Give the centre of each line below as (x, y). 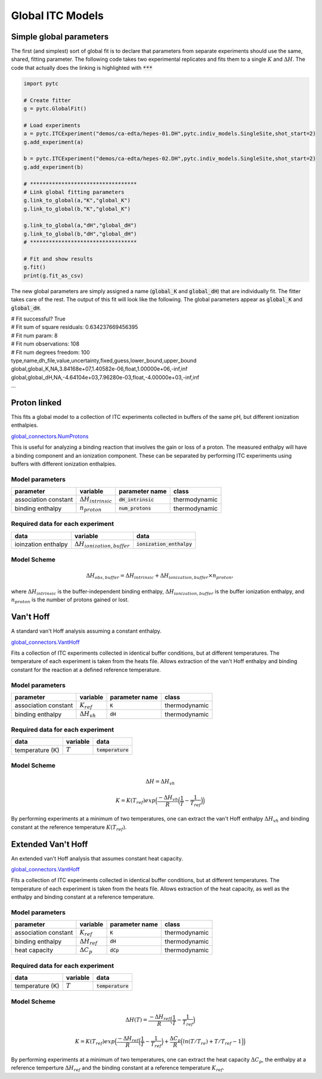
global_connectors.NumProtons (50, 436)
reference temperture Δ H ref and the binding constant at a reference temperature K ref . (118, 1069)
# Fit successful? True (38, 319)
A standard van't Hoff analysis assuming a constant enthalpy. (86, 631)
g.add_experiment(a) (53, 142)
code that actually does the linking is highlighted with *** (82, 67)
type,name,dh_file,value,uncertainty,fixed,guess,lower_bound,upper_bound (104, 360)
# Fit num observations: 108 (45, 344)
